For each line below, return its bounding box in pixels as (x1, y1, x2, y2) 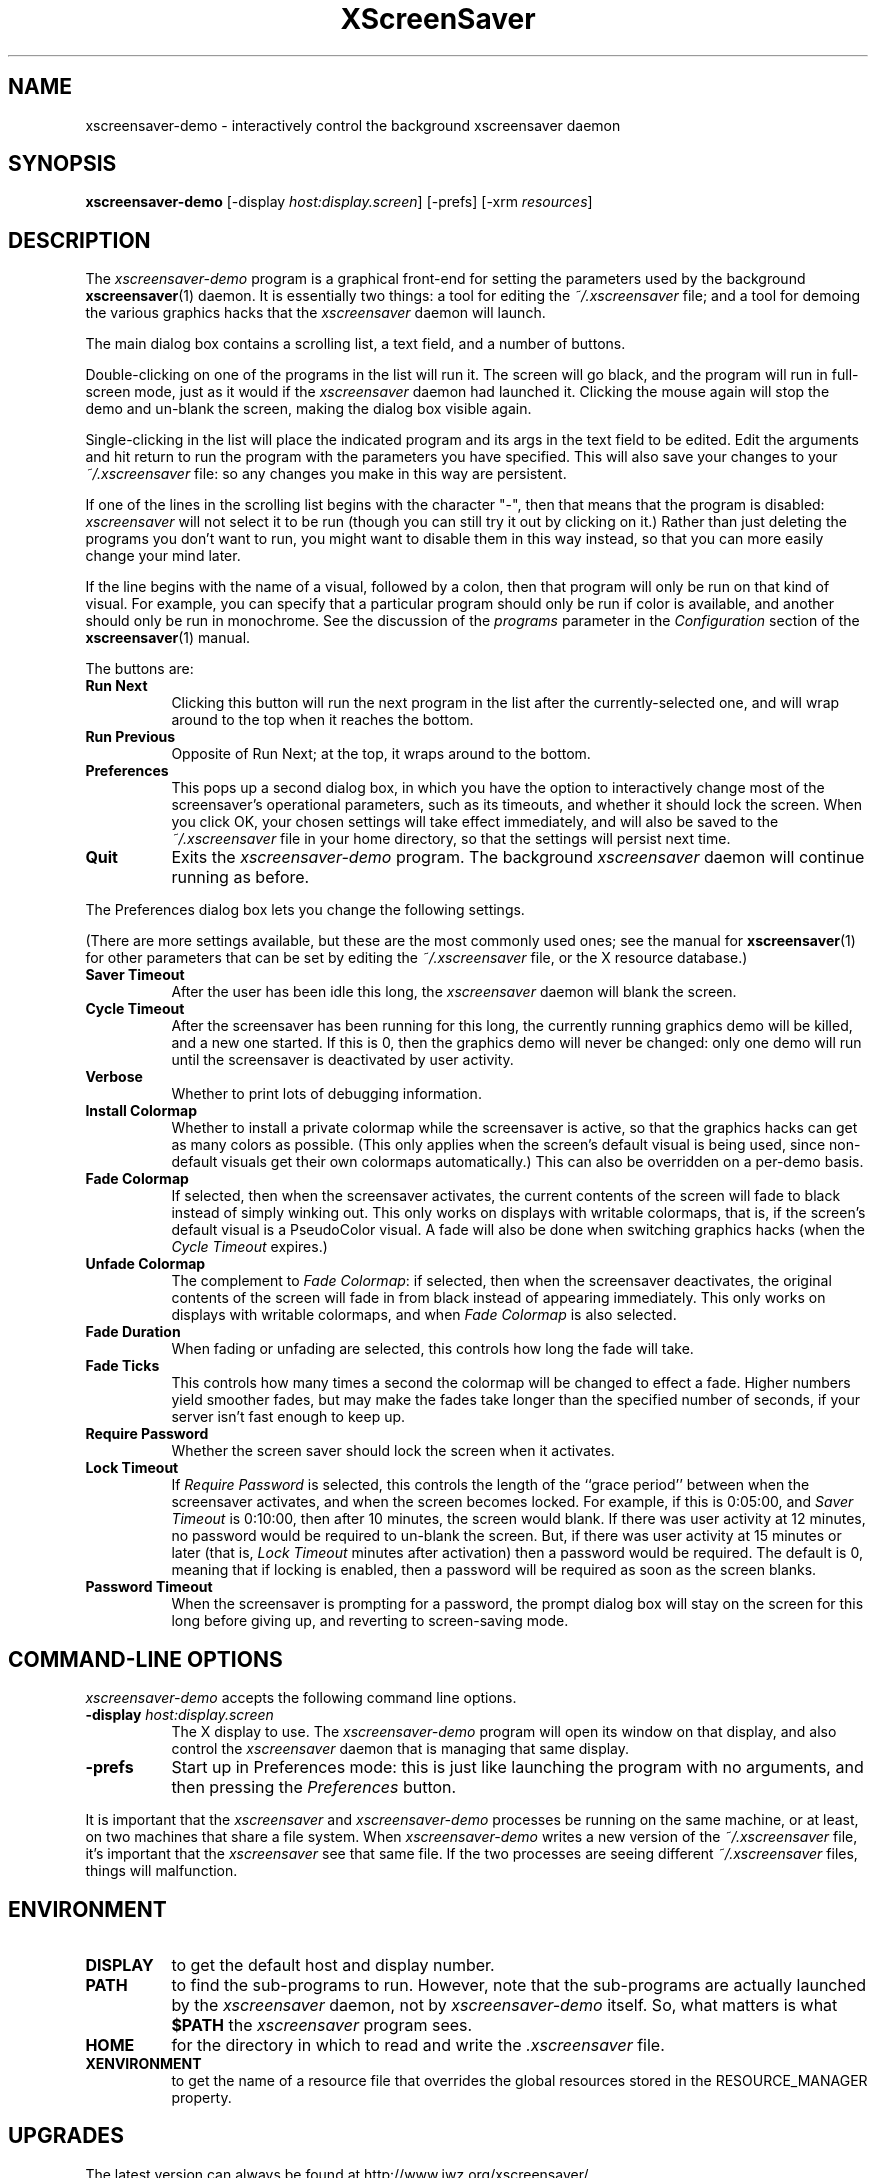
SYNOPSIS (8, 151, 117, 177)
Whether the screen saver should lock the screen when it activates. (171, 1442, 615, 1460)
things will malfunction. (85, 1862, 238, 1880)
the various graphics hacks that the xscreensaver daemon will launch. (85, 304, 546, 322)
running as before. (171, 867, 310, 888)
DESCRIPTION (8, 227, 151, 253)
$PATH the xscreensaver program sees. (171, 2014, 473, 2035)
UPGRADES (8, 2123, 124, 2149)
